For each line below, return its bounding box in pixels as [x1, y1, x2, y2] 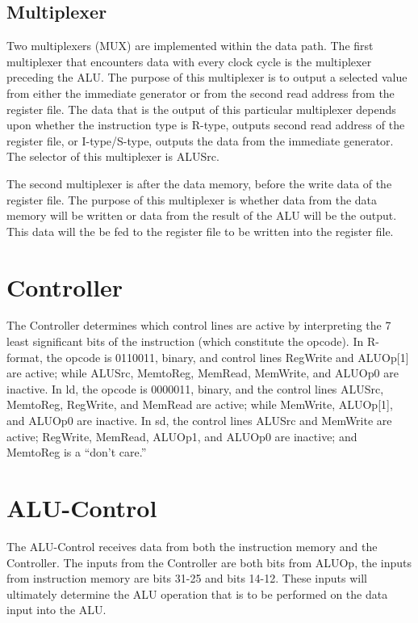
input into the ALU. [6, 601, 107, 618]
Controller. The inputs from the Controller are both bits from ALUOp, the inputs [6, 554, 412, 570]
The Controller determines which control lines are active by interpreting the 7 [6, 317, 391, 334]
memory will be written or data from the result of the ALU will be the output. [6, 207, 397, 224]
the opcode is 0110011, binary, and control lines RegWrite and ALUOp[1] [46, 348, 409, 365]
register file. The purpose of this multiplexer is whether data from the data [6, 191, 378, 208]
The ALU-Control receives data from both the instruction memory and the [6, 537, 378, 554]
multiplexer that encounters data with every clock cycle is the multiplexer [6, 53, 372, 69]
